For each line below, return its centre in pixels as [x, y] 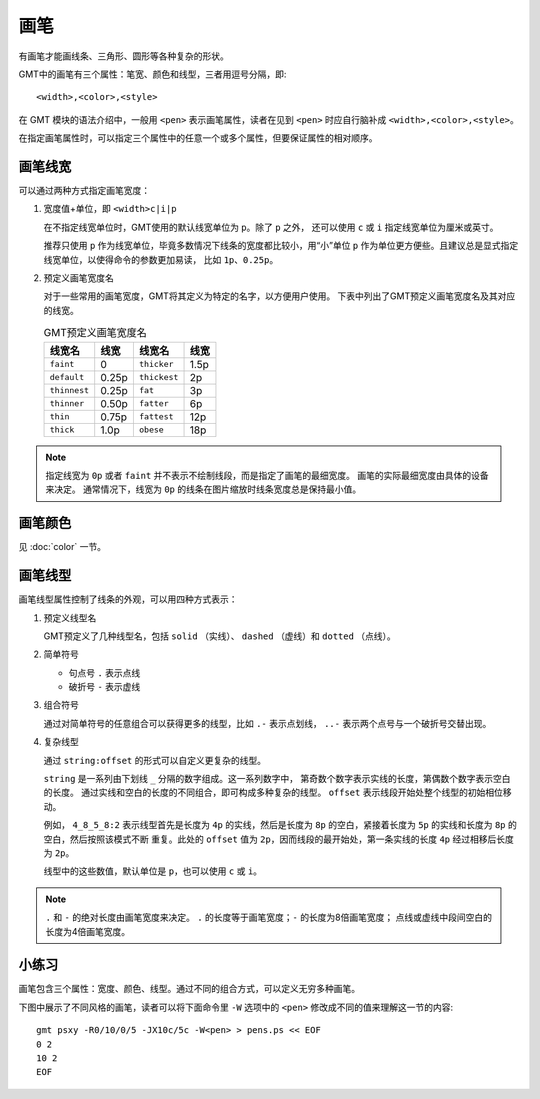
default [67, 377]
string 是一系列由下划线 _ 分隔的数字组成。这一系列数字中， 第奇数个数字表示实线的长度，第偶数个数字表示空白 [277, 779]
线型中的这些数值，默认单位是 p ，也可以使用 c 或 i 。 [153, 871]
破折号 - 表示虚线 [104, 687]
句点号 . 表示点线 [104, 672]
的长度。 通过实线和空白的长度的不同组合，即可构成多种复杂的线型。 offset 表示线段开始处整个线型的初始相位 [273, 792]
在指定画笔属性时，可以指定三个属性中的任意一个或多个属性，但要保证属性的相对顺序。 [198, 138]
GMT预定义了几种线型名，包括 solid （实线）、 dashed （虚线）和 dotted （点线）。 [220, 636]
